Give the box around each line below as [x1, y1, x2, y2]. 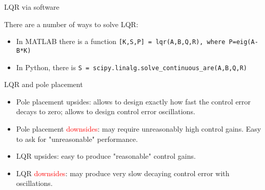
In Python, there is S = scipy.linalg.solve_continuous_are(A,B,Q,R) [16, 61, 247, 72]
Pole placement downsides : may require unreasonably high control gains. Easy [16, 123, 261, 134]
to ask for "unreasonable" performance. [16, 133, 138, 144]
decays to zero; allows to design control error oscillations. [16, 106, 195, 117]
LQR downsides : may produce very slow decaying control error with [16, 167, 230, 178]
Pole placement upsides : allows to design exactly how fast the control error [16, 96, 251, 107]
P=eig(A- [229, 38, 258, 46]
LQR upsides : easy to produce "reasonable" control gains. [16, 151, 196, 161]
